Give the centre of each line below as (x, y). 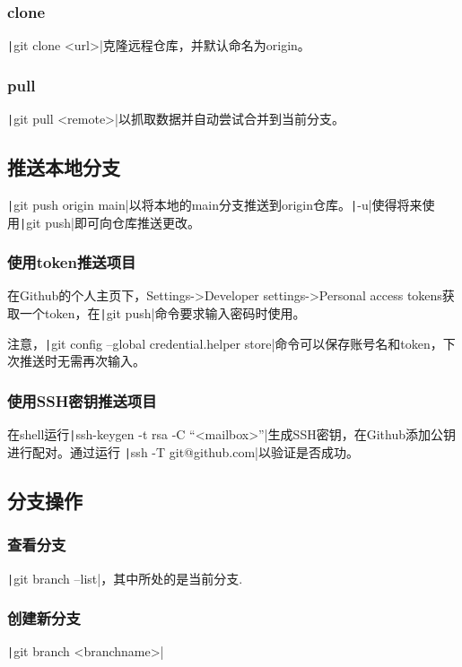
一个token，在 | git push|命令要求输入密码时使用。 (162, 313)
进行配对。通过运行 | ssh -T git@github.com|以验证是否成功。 (183, 451)
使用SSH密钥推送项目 (82, 400)
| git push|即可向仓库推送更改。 (110, 222)
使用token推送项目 (72, 262)
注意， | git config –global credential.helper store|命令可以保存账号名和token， (225, 343)
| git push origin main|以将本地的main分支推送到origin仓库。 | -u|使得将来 (215, 204)
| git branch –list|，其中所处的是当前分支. (125, 578)
